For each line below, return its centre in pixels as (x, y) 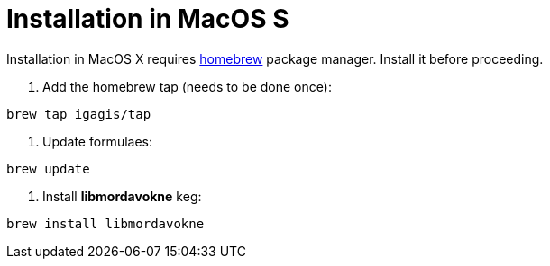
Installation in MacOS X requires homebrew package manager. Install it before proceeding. (275, 58)
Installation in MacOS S (148, 19)
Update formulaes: (98, 141)
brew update (48, 168)
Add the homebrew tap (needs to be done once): (187, 86)
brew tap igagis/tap (79, 114)
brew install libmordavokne (105, 223)
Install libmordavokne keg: (122, 196)
